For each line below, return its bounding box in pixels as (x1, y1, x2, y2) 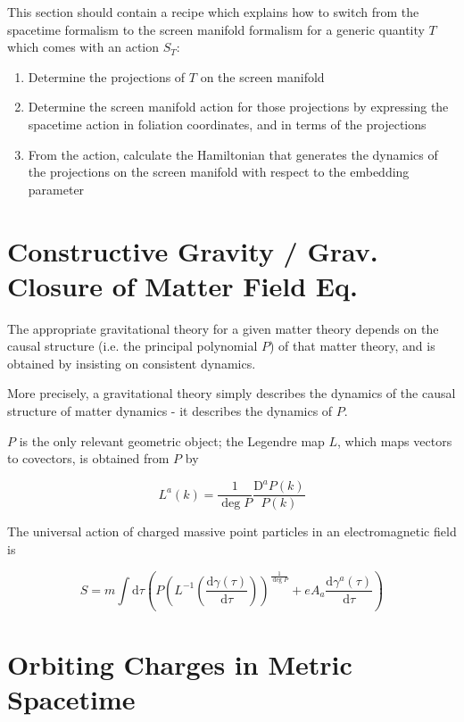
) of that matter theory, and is (269, 336, 435, 355)
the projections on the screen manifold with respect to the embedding (28, 162, 410, 181)
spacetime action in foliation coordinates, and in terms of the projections (28, 114, 427, 133)
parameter (28, 179, 85, 198)
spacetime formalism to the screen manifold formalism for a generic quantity (7, 20, 425, 38)
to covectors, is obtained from (7, 449, 170, 468)
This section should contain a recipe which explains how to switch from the (7, 3, 419, 21)
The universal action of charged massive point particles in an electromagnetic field (7, 522, 457, 541)
